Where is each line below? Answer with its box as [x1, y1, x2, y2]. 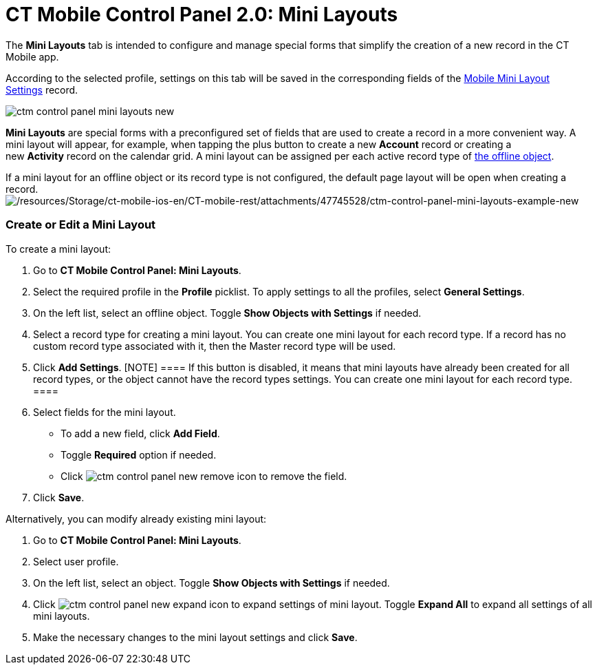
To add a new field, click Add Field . [61, 427, 220, 439]
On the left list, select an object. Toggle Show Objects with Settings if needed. [33, 576, 390, 589]
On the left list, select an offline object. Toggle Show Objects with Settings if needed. [33, 306, 422, 319]
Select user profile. [33, 555, 119, 567]
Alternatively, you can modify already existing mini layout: [6, 512, 267, 525]
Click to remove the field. [61, 470, 347, 482]
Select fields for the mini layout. [33, 406, 176, 418]
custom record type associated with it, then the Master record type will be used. [33, 339, 396, 352]
